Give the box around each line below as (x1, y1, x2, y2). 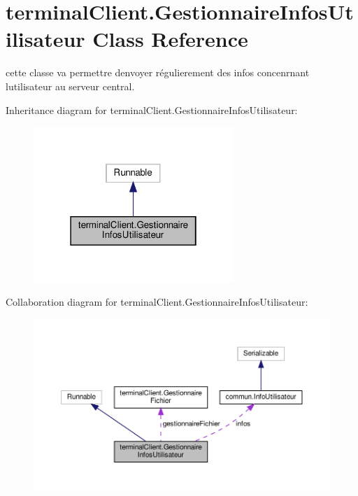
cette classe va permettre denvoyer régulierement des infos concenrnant (6, 65, 310, 80)
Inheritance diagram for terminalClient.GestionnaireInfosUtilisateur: (6, 102, 298, 117)
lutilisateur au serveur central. (6, 78, 135, 93)
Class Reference (92, 24, 248, 53)
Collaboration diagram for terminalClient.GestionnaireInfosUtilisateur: (6, 295, 308, 309)
